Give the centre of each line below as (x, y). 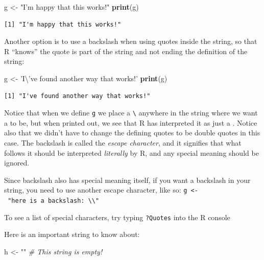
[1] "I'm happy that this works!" (63, 24)
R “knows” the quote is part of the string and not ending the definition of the (126, 51)
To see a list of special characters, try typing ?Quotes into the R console (117, 217)
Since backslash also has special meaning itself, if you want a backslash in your (127, 180)
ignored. (17, 163)
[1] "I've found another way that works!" (77, 96)
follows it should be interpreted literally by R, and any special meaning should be (131, 152)
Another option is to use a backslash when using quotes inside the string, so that (131, 41)
